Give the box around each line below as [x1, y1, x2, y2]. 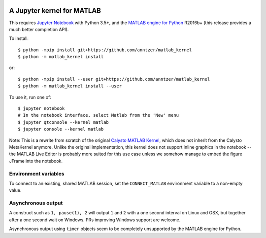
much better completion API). [9, 26, 69, 32]
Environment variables [9, 170, 65, 177]
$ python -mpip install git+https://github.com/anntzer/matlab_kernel [18, 47, 192, 53]
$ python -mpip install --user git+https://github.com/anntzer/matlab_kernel [18, 76, 210, 82]
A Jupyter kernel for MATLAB [9, 6, 101, 15]
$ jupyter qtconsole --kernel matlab [18, 119, 109, 125]
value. [9, 187, 22, 193]
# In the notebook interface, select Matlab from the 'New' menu [18, 112, 179, 118]
